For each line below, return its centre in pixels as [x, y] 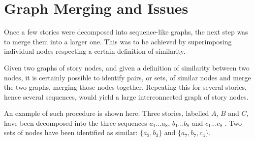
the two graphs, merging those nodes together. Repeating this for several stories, [125, 87]
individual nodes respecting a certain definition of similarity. [95, 51]
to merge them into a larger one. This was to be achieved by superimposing [118, 41]
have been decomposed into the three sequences [76, 123]
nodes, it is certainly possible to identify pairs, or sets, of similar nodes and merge [127, 77]
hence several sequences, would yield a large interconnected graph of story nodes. [126, 96]
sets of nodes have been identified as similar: [71, 132]
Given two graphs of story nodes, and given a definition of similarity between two [127, 67]
